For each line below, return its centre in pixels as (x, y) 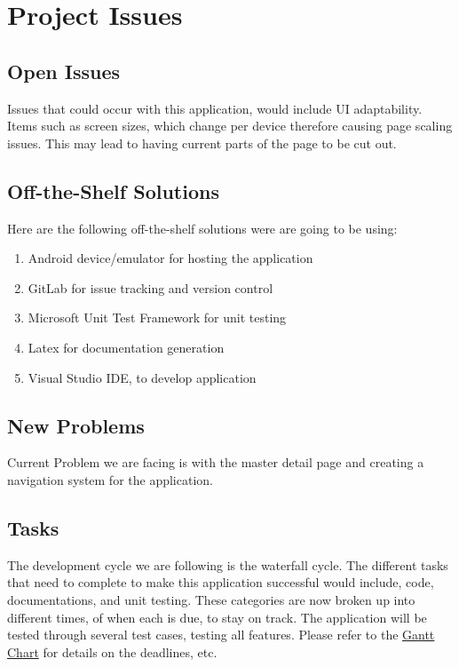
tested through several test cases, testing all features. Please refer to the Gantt (221, 635)
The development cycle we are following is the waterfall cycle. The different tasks (228, 564)
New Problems (76, 425)
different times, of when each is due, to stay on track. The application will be (217, 617)
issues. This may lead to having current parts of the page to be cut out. (202, 143)
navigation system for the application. (110, 479)
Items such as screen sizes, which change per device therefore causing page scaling (230, 126)
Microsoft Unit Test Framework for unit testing (157, 318)
